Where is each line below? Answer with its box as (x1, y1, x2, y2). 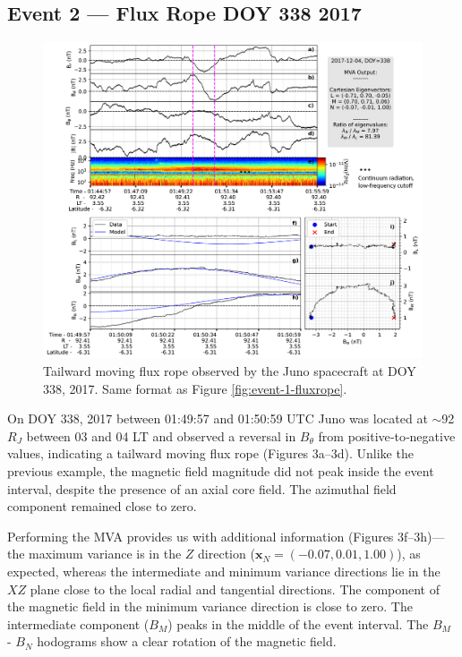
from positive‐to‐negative (318, 426, 456, 445)
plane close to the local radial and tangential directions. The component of (30, 579, 441, 598)
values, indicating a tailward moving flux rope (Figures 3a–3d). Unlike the (7, 444, 414, 463)
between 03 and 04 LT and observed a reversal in (26, 426, 296, 445)
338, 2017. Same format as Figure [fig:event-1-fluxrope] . (43, 379, 347, 397)
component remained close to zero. (7, 497, 197, 516)
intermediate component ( (7, 614, 150, 633)
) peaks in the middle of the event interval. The (167, 614, 429, 633)
